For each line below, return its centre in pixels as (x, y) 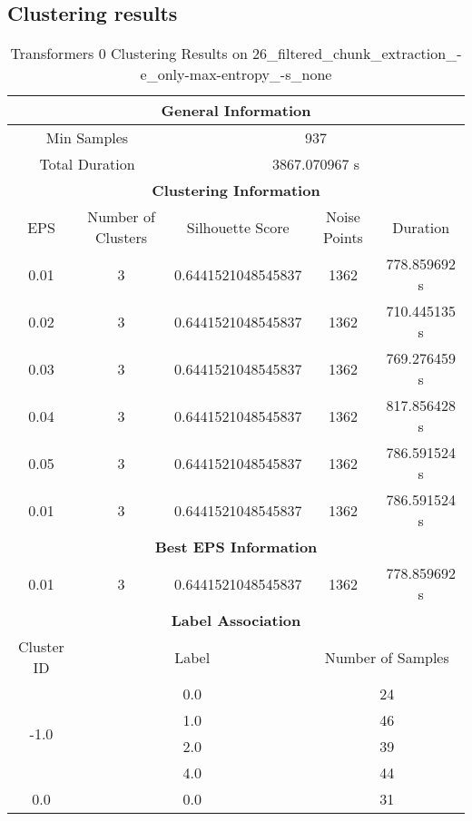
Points (343, 238)
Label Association (236, 621)
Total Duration (87, 164)
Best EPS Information (236, 547)
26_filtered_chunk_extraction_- (357, 54)
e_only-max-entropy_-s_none (236, 74)
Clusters (121, 238)
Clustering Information (236, 191)
